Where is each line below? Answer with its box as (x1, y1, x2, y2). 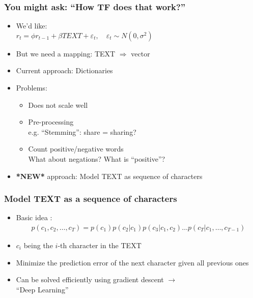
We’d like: (16, 20, 47, 31)
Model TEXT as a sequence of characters (4, 192, 177, 205)
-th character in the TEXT (58, 240, 142, 250)
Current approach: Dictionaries (16, 65, 113, 76)
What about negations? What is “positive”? (28, 153, 165, 164)
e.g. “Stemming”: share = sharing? (28, 126, 136, 137)
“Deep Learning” (16, 284, 69, 294)
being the (23, 240, 53, 250)
